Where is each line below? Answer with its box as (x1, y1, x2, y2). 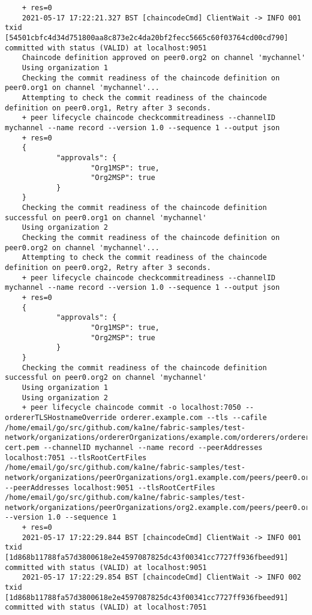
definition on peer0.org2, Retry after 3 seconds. (5, 263, 211, 272)
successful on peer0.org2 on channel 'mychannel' (5, 373, 207, 382)
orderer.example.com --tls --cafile (121, 413, 267, 422)
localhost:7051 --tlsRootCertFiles (5, 453, 147, 462)
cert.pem (5, 443, 40, 452)
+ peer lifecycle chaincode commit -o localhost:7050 (22, 403, 241, 412)
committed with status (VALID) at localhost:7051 (5, 603, 207, 612)
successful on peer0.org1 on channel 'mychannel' (5, 213, 207, 222)
